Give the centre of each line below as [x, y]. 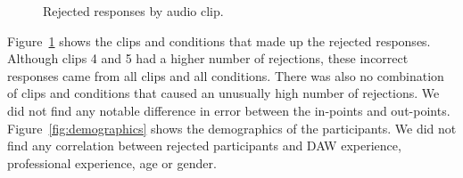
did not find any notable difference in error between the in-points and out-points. [229, 110]
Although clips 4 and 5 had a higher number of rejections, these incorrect [208, 58]
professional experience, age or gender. [112, 162]
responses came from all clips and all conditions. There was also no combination [226, 75]
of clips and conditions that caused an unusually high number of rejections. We [223, 93]
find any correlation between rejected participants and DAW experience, [204, 146]
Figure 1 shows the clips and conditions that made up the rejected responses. [219, 40]
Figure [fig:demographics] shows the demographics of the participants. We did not [232, 128]
